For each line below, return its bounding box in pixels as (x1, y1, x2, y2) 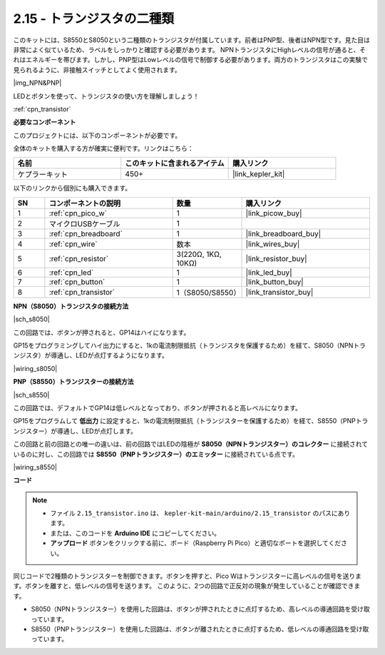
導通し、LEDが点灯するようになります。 (50, 351, 169, 360)
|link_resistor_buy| (245, 253, 307, 263)
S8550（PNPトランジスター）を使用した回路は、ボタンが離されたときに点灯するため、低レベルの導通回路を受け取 (31, 625, 369, 633)
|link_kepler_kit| (232, 169, 285, 179)
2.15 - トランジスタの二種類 (13, 11, 175, 26)
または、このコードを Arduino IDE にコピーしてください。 (50, 529, 221, 537)
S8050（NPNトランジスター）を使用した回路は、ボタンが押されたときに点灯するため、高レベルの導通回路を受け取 (31, 605, 370, 614)
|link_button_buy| (245, 277, 304, 287)
